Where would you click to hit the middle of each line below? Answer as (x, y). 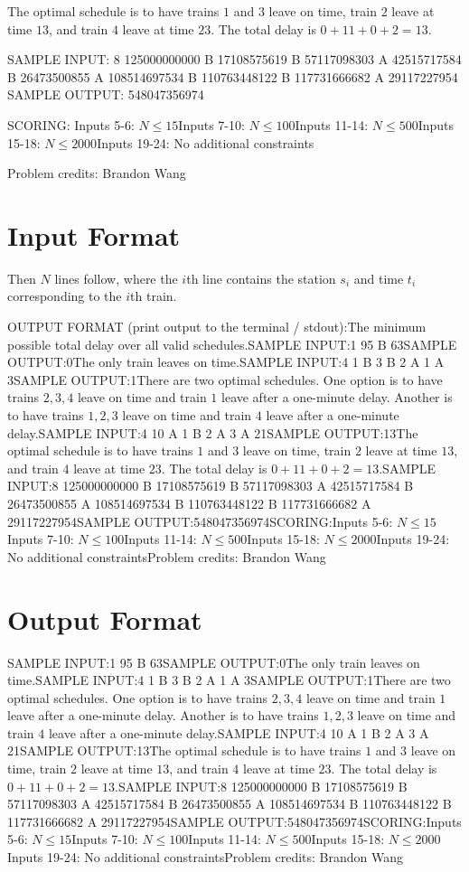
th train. (154, 296)
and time (379, 278)
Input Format (94, 234)
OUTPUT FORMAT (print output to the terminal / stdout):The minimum (217, 327)
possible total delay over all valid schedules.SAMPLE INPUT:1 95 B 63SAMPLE (232, 344)
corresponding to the (65, 296)
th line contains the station (261, 278)
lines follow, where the (116, 278)
